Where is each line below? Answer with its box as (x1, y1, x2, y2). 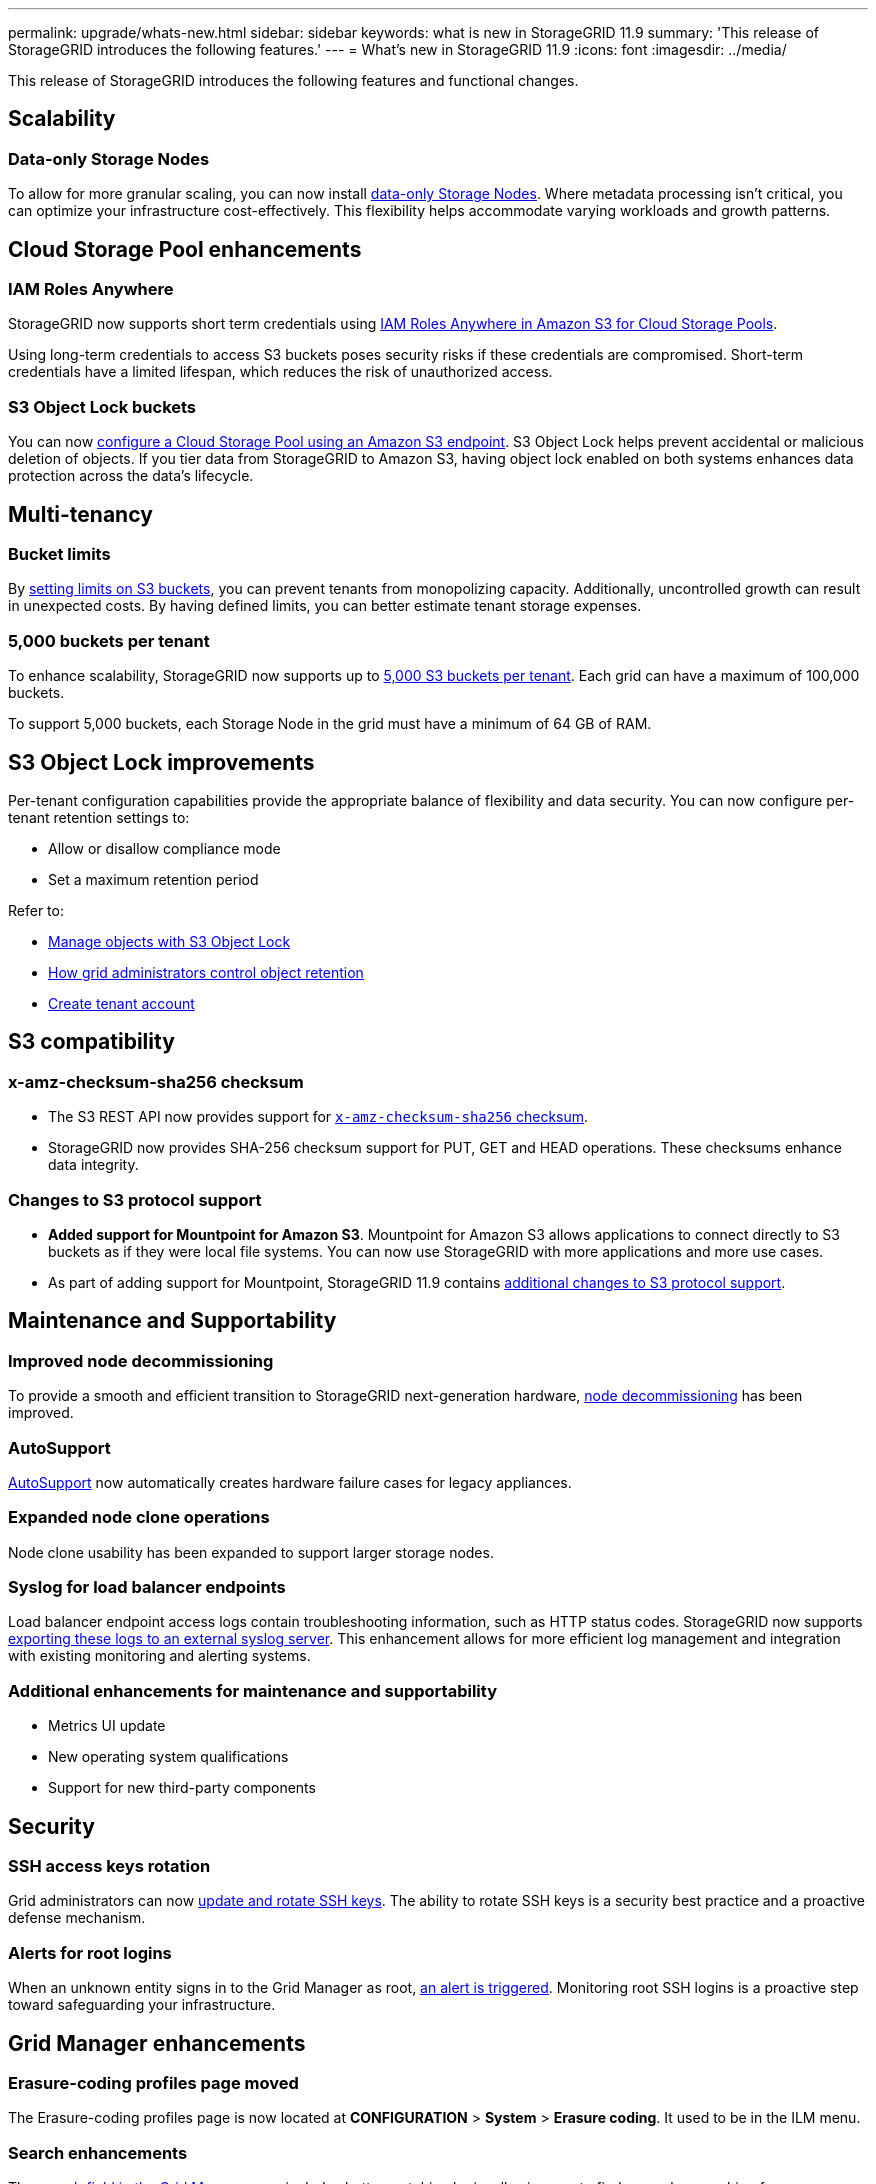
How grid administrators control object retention (48, 964, 364, 981)
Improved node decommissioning (8, 1350, 274, 1371)
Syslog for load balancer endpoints (8, 1577, 286, 1598)
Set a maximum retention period (48, 871, 259, 888)
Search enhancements (8, 2142, 188, 2163)
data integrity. (48, 1156, 139, 1174)
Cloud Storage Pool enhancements (8, 236, 362, 262)
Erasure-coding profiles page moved (8, 2073, 299, 2093)
